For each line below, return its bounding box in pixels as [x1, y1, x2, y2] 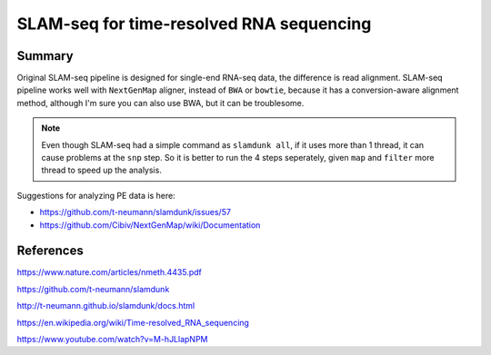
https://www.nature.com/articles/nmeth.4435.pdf [16, 267, 202, 278]
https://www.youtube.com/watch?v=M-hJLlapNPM [16, 334, 208, 345]
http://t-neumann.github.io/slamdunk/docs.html [16, 301, 195, 311]
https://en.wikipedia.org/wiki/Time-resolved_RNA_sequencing [16, 317, 250, 328]
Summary [16, 48, 74, 64]
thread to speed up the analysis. [41, 164, 163, 176]
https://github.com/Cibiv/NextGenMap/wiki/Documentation [39, 219, 261, 231]
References [16, 243, 84, 259]
